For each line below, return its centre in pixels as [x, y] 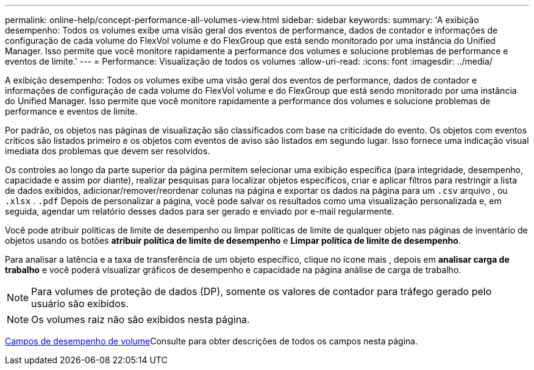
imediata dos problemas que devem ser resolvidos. [108, 151]
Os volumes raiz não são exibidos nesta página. [141, 319]
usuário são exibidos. [80, 304]
